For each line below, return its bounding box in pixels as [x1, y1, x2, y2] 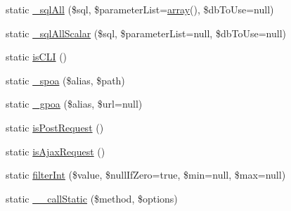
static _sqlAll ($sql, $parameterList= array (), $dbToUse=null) [6, 2, 274, 16]
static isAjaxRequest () [6, 143, 105, 158]
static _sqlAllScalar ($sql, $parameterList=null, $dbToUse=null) [6, 25, 286, 40]
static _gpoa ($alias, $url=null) [6, 96, 143, 111]
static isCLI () [6, 49, 67, 64]
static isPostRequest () [6, 120, 104, 134]
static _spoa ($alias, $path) [6, 72, 125, 87]
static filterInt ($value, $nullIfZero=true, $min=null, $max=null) [6, 167, 286, 182]
